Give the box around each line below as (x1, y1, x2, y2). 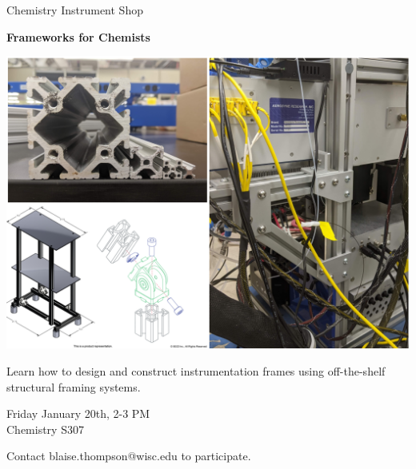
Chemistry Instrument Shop (6, 2, 143, 18)
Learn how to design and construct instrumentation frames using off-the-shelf (6, 362, 386, 379)
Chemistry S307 (6, 420, 84, 437)
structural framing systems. (6, 378, 141, 395)
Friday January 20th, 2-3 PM (6, 405, 150, 422)
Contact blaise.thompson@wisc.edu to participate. (6, 447, 251, 464)
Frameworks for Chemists (6, 28, 150, 45)
